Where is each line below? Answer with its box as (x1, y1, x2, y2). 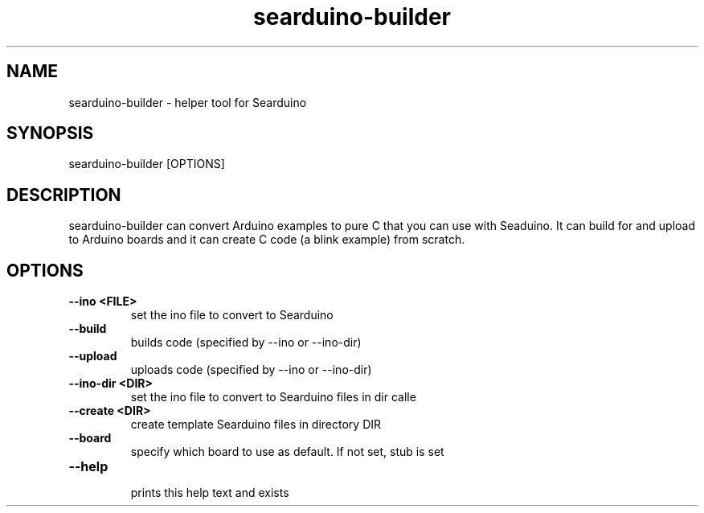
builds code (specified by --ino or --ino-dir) (130, 335, 362, 350)
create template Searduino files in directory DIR (130, 417, 382, 432)
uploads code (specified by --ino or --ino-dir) (130, 363, 372, 377)
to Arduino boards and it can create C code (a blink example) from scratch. (68, 232, 465, 247)
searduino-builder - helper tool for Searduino (68, 95, 307, 109)
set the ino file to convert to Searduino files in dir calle (130, 390, 416, 404)
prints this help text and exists (130, 486, 289, 500)
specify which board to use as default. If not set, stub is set (130, 445, 444, 459)
